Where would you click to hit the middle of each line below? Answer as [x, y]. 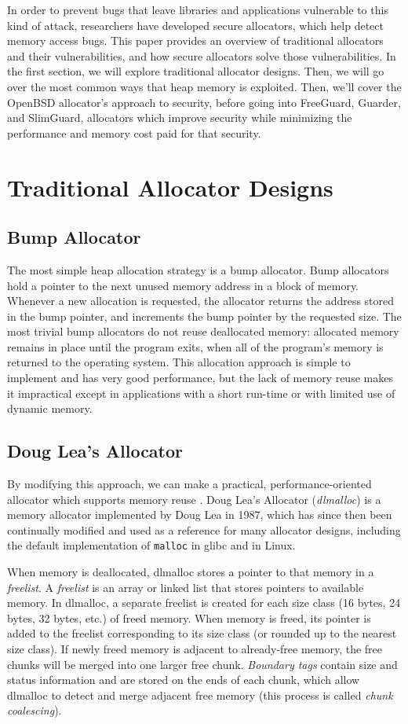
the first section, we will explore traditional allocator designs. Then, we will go [196, 71]
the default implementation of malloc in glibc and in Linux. [151, 545]
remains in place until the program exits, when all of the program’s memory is [195, 346]
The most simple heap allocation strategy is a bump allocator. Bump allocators [198, 269]
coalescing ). [35, 710]
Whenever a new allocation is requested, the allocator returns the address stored [201, 301]
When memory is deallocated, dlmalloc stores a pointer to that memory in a [191, 572]
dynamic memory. [50, 408]
